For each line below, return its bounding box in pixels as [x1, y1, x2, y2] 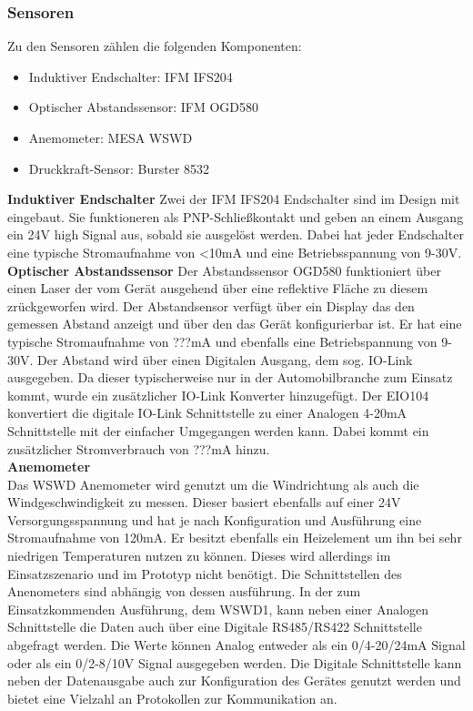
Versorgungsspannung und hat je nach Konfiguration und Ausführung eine [7, 510, 422, 529]
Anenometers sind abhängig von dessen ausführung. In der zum [7, 582, 361, 601]
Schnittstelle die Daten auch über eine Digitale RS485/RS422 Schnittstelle [7, 617, 422, 636]
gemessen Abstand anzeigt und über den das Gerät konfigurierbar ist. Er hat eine [7, 314, 462, 333]
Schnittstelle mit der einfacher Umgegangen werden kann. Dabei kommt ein [7, 421, 429, 440]
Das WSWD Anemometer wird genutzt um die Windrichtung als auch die [7, 474, 419, 493]
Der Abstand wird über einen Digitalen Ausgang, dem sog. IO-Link [37, 350, 413, 369]
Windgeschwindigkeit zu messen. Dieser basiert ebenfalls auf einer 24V [7, 493, 401, 512]
